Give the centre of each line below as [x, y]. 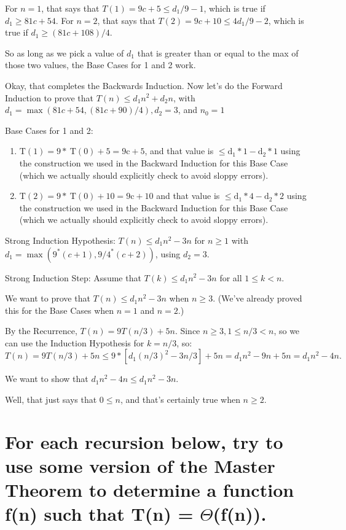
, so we [287, 331]
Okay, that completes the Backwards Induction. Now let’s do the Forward [144, 85]
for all [231, 277]
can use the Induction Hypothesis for [75, 342]
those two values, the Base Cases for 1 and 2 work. [100, 65]
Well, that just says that [51, 399]
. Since [187, 331]
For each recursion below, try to [144, 441]
